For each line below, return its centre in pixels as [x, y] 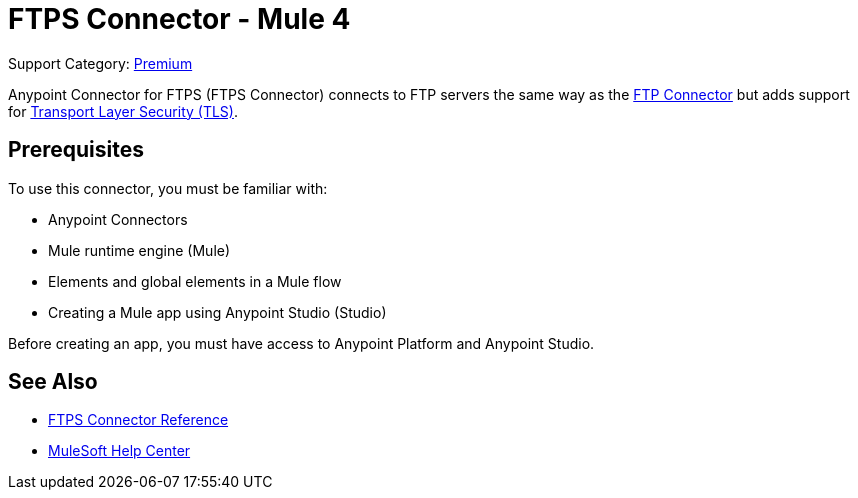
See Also [53, 382]
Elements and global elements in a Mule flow [195, 281]
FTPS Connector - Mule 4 [179, 19]
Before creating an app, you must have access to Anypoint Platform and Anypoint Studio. [301, 343]
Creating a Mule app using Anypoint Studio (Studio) [217, 312]
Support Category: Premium [100, 63]
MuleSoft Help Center [119, 451]
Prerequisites [76, 150]
